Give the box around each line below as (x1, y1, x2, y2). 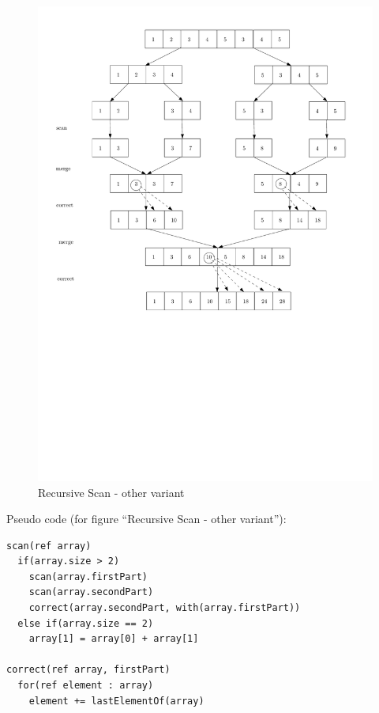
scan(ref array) (6, 540, 92, 552)
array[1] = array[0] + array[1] (28, 633, 199, 645)
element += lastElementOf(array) (28, 695, 205, 707)
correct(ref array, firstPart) (6, 664, 171, 676)
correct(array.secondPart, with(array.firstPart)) (28, 602, 301, 614)
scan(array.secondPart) (28, 586, 154, 598)
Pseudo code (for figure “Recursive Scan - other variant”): (6, 510, 287, 527)
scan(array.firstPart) (28, 571, 148, 582)
